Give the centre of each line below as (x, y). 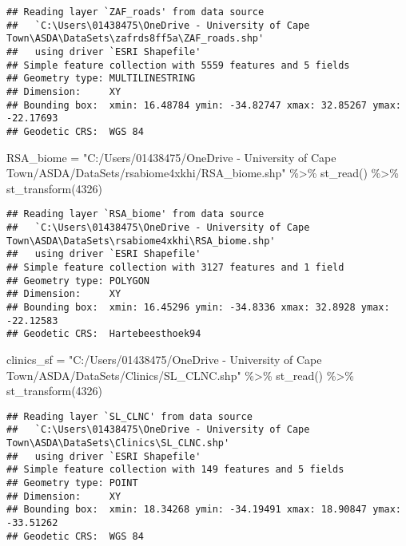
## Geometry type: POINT (72, 483)
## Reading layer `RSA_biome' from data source (135, 214)
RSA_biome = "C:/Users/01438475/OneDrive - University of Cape (171, 157)
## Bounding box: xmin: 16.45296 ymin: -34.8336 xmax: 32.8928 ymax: (198, 307)
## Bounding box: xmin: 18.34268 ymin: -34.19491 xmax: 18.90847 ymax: (204, 510)
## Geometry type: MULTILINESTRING (101, 79)
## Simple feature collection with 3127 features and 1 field (175, 267)
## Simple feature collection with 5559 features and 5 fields (178, 65)
